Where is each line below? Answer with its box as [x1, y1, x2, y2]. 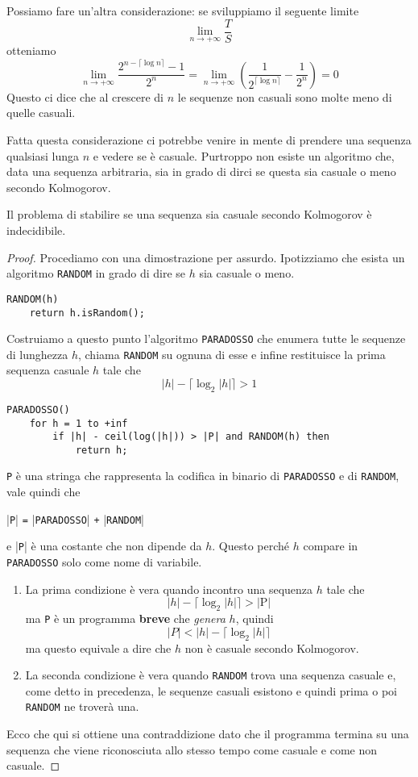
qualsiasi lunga [6, 147, 80, 164]
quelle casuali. [6, 104, 76, 121]
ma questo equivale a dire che [25, 639, 172, 656]
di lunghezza [6, 345, 68, 362]
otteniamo [6, 42, 56, 59]
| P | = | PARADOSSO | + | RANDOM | [6, 510, 144, 527]
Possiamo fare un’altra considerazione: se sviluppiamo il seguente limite [6, 2, 359, 19]
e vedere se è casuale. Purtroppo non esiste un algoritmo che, [93, 147, 395, 164]
